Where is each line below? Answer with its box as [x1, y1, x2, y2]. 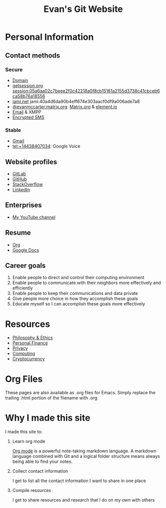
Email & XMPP [12, 109, 42, 115]
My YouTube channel [12, 214, 55, 220]
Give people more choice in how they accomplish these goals [12, 295, 138, 301]
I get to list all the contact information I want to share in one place [12, 478, 146, 484]
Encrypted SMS [12, 114, 45, 120]
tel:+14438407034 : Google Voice [12, 143, 81, 149]
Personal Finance [12, 340, 48, 346]
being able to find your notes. [12, 458, 73, 465]
